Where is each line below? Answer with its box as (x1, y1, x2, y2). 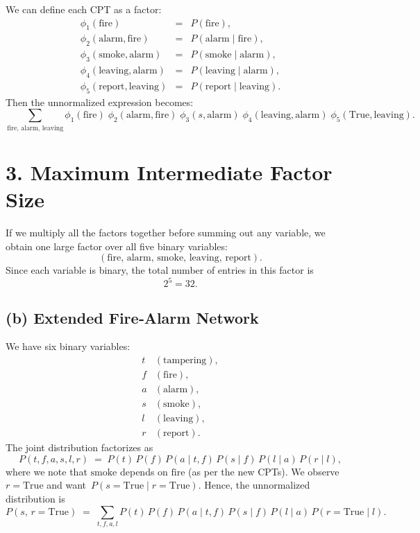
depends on (119, 464, 168, 478)
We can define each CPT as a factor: (6, 2, 162, 16)
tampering (163, 356, 207, 366)
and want (47, 478, 87, 492)
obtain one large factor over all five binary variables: (6, 238, 228, 253)
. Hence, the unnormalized (198, 478, 310, 492)
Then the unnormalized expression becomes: (6, 94, 194, 109)
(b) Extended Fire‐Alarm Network (6, 306, 259, 328)
